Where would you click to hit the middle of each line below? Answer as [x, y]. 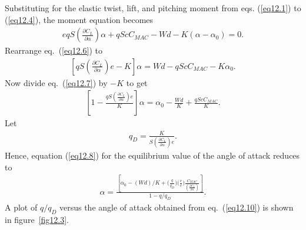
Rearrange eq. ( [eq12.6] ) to [54, 50]
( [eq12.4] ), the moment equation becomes [79, 19]
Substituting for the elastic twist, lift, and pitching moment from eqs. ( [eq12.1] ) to [153, 8]
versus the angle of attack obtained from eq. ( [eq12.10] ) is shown [176, 207]
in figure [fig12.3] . [37, 219]
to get [137, 82]
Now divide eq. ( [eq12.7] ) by [56, 82]
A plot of [21, 207]
